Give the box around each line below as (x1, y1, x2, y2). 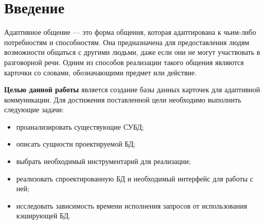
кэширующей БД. (16, 210, 71, 221)
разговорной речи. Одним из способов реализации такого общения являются (4, 56, 244, 67)
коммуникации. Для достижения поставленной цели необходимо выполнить (4, 94, 241, 105)
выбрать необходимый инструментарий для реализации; (16, 156, 191, 167)
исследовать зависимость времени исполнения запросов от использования (16, 200, 248, 211)
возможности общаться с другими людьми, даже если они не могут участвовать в (4, 47, 260, 57)
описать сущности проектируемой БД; (16, 138, 136, 149)
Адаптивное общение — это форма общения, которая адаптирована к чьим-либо (4, 27, 256, 37)
